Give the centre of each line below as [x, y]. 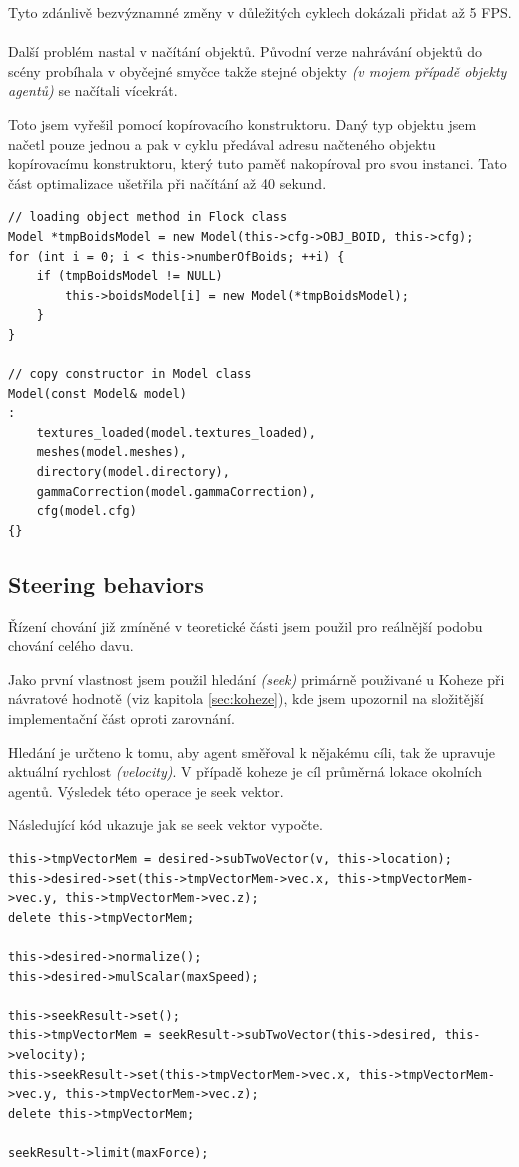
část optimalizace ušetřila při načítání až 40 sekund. [167, 182]
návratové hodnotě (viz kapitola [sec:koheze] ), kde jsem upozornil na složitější [246, 698]
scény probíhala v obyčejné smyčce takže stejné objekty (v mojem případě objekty [257, 70]
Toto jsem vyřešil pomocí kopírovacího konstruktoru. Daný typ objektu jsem [242, 123]
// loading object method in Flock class [148, 217]
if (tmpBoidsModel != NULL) [129, 276]
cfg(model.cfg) [86, 511]
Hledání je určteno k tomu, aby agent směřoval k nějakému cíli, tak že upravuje [252, 751]
